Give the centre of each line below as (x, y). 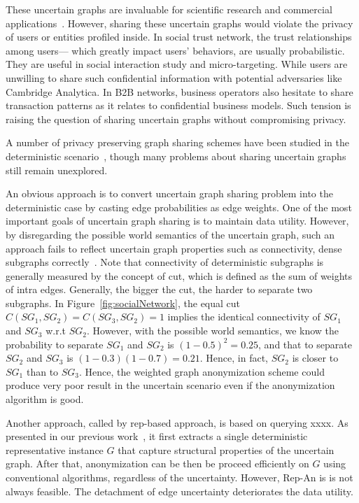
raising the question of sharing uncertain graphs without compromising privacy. (176, 119)
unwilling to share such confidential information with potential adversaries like (174, 77)
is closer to (315, 358)
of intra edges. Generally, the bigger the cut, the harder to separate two (159, 289)
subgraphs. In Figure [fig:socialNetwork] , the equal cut (123, 303)
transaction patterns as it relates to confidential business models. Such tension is (178, 105)
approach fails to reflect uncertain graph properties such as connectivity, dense (174, 248)
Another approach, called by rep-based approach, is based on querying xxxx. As (177, 422)
